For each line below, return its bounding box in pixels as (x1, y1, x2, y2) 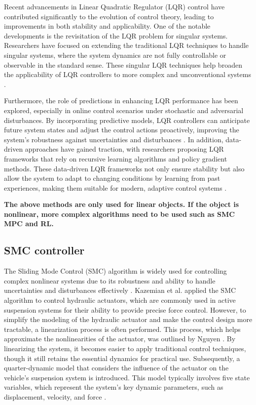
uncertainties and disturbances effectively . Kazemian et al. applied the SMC (4, 285, 236, 295)
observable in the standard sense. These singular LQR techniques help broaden (4, 59, 242, 70)
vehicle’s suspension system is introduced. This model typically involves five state (4, 372, 250, 382)
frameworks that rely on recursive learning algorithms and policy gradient (4, 153, 227, 163)
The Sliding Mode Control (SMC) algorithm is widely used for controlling (4, 266, 227, 276)
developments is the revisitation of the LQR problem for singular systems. (4, 30, 228, 40)
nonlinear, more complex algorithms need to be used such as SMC (4, 208, 235, 219)
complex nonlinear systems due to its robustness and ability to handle (4, 275, 216, 285)
